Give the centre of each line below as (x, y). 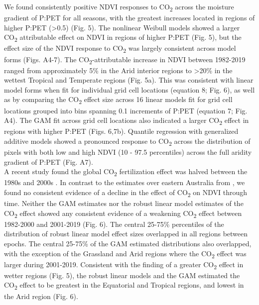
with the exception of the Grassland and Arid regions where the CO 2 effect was (125, 254)
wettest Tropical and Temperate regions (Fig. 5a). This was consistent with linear (129, 80)
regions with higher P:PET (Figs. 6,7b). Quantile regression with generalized (121, 131)
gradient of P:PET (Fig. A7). (49, 161)
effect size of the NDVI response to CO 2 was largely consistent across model (120, 49)
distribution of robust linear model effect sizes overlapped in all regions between (126, 234)
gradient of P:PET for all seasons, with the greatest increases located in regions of (129, 18)
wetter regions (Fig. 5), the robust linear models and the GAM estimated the (122, 275)
